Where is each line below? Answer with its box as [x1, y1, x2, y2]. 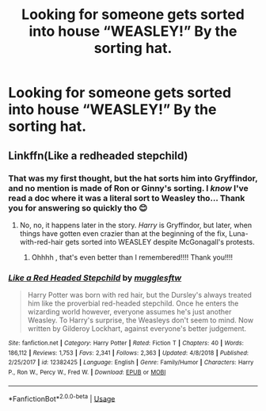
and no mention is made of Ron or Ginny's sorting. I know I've [8, 182, 249, 193]
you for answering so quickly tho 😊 [8, 202, 148, 213]
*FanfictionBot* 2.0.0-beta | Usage [8, 392, 116, 403]
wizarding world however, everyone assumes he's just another [27, 307, 232, 317]
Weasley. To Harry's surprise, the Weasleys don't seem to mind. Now [27, 315, 254, 325]
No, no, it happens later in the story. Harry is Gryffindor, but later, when [19, 220, 252, 230]
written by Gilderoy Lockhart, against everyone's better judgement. [27, 324, 247, 333]
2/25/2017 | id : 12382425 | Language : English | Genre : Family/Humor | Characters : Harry [8, 359, 254, 367]
